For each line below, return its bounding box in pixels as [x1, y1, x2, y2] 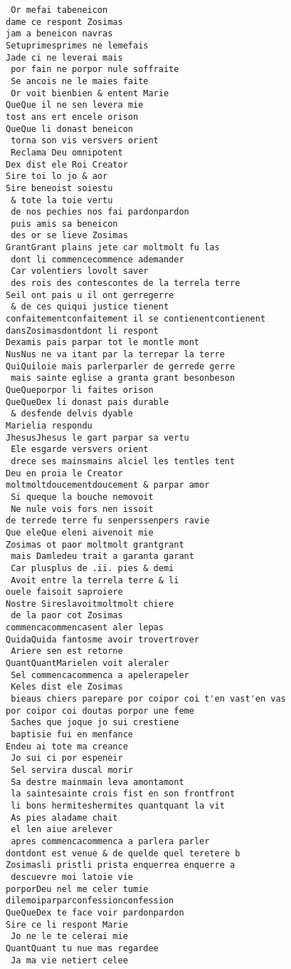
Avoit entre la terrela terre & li [11, 575, 179, 585]
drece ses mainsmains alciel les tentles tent [11, 456, 236, 466]
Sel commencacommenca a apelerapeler [11, 670, 189, 680]
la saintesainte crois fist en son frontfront [11, 789, 236, 799]
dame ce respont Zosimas [6, 16, 123, 27]
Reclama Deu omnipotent [11, 147, 123, 158]
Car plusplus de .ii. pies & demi [11, 563, 174, 573]
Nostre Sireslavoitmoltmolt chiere [6, 598, 174, 609]
